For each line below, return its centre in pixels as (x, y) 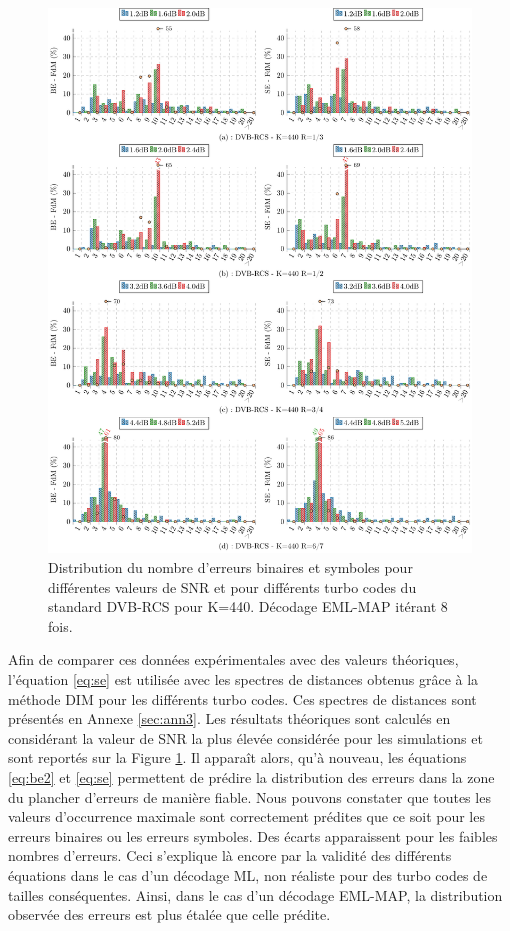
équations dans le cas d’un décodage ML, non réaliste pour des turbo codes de (248, 874)
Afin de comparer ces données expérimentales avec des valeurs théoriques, (233, 659)
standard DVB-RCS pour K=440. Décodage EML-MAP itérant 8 (248, 606)
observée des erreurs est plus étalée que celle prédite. (169, 914)
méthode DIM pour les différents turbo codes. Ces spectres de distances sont (242, 698)
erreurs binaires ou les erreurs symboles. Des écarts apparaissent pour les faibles (253, 835)
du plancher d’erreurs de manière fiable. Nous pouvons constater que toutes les (249, 796)
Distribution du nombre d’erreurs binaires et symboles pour (230, 567)
